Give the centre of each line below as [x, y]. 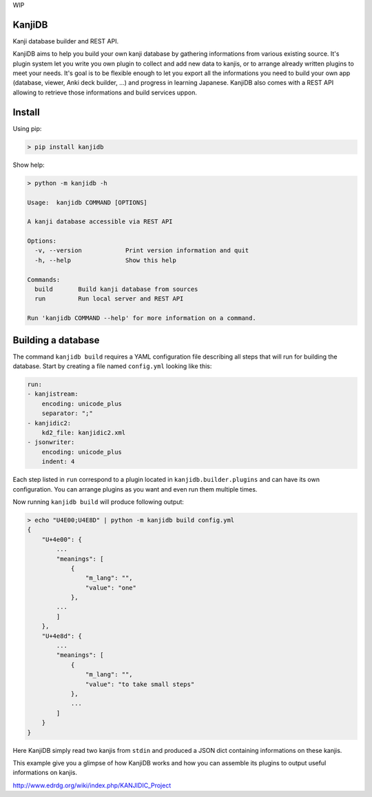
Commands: [44, 280]
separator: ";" [67, 413]
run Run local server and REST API [109, 299]
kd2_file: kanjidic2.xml [84, 433]
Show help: [29, 165]
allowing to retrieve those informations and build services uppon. [105, 92]
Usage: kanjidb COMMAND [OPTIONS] [87, 202]
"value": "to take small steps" [140, 684]
